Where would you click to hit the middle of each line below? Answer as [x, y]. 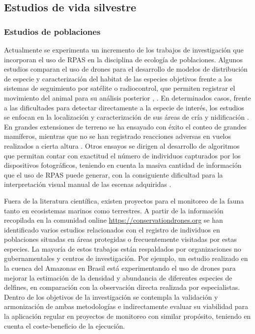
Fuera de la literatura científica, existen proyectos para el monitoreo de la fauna [124, 200]
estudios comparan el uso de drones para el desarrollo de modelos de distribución [126, 69]
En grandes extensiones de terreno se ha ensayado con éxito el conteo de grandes [125, 126]
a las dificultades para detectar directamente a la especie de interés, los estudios [124, 107]
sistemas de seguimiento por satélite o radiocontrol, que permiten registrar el [120, 88]
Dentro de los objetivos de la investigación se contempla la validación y [111, 296]
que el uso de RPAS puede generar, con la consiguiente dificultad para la [113, 174]
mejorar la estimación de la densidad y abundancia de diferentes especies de [118, 277]
